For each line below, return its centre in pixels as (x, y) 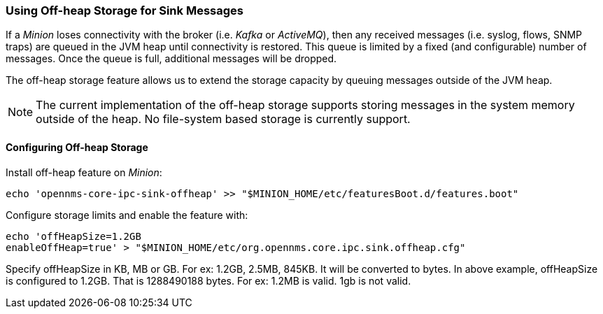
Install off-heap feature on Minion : (84, 172)
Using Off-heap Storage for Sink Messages (125, 10)
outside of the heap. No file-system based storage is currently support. (223, 119)
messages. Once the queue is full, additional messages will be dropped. (171, 59)
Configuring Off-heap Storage (77, 147)
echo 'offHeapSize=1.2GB (73, 236)
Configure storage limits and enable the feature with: (127, 215)
